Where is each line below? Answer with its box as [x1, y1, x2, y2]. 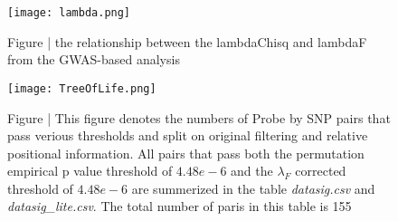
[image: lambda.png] [7, 6, 131, 19]
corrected [295, 161, 346, 180]
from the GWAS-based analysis [7, 50, 180, 69]
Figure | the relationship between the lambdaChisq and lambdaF [7, 32, 367, 51]
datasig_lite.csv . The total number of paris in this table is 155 [7, 197, 352, 216]
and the [231, 161, 273, 180]
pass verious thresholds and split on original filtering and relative [7, 126, 368, 145]
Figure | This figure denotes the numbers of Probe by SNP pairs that [7, 108, 391, 127]
